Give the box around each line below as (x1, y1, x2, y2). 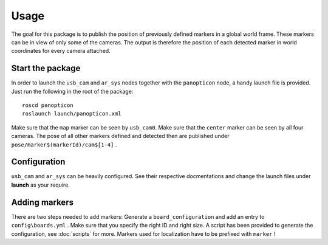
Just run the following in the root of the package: (11, 88, 134, 95)
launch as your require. (11, 181, 70, 188)
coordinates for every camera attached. (11, 47, 111, 55)
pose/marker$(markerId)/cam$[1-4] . (11, 140, 117, 148)
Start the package (11, 63, 81, 74)
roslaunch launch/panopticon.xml (22, 110, 121, 117)
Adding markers (11, 197, 74, 207)
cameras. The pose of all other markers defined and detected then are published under (11, 133, 230, 140)
